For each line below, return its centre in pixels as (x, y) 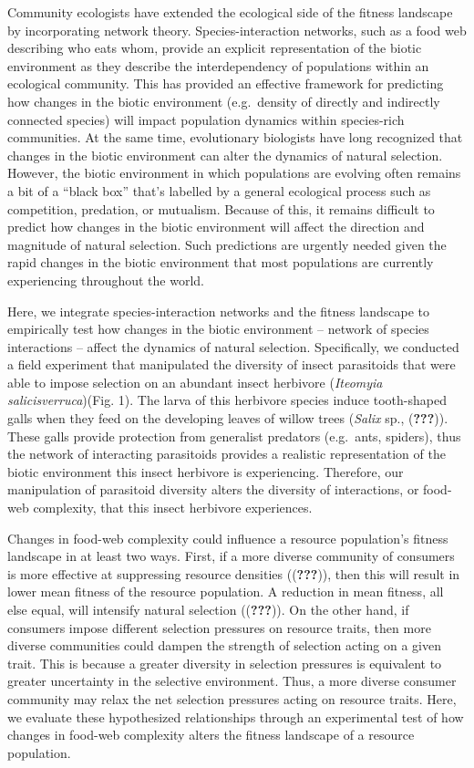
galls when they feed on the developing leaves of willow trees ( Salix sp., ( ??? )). (228, 418)
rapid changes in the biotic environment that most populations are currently (221, 262)
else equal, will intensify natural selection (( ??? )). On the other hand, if (208, 609)
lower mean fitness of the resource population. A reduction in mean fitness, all (226, 592)
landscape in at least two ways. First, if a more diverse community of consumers (231, 556)
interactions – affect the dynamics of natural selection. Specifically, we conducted (233, 346)
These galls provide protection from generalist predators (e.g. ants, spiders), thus (234, 436)
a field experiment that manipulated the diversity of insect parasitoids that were (232, 364)
